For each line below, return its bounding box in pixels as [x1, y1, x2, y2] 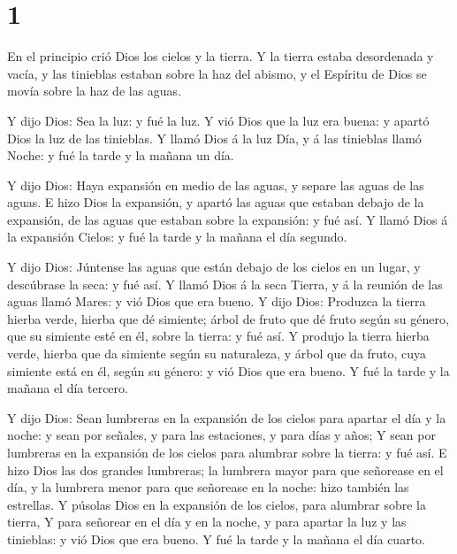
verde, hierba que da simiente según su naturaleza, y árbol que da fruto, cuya [7, 344, 427, 363]
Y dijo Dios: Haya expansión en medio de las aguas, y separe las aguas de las [7, 175, 424, 194]
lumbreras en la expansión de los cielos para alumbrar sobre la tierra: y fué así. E [7, 443, 447, 461]
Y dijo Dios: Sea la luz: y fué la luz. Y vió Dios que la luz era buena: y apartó [7, 111, 430, 129]
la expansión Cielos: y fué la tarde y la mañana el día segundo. [7, 227, 347, 246]
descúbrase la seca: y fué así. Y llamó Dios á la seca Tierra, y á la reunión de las [7, 274, 443, 293]
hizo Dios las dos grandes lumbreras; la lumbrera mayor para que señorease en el [7, 460, 444, 479]
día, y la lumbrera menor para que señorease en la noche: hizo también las [7, 478, 409, 496]
